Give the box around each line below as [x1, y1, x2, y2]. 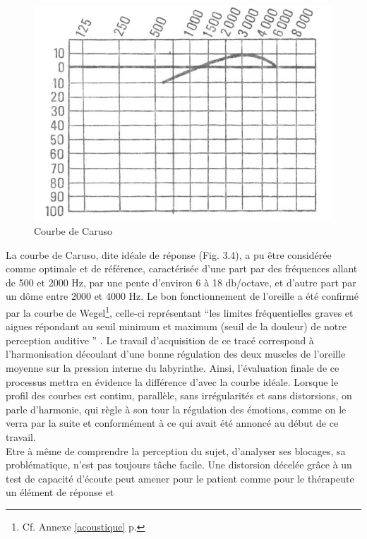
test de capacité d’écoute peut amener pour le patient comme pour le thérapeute [6, 471, 354, 485]
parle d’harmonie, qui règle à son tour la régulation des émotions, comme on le [6, 401, 347, 416]
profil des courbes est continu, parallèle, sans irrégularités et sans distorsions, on [6, 388, 352, 403]
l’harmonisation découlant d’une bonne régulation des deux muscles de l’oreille [6, 346, 346, 361]
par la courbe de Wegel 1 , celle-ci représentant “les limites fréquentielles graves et [6, 303, 354, 320]
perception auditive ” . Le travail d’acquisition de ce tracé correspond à [6, 332, 314, 347]
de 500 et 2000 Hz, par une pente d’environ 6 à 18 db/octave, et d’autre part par [6, 274, 356, 289]
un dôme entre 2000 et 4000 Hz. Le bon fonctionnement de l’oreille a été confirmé [6, 289, 359, 303]
